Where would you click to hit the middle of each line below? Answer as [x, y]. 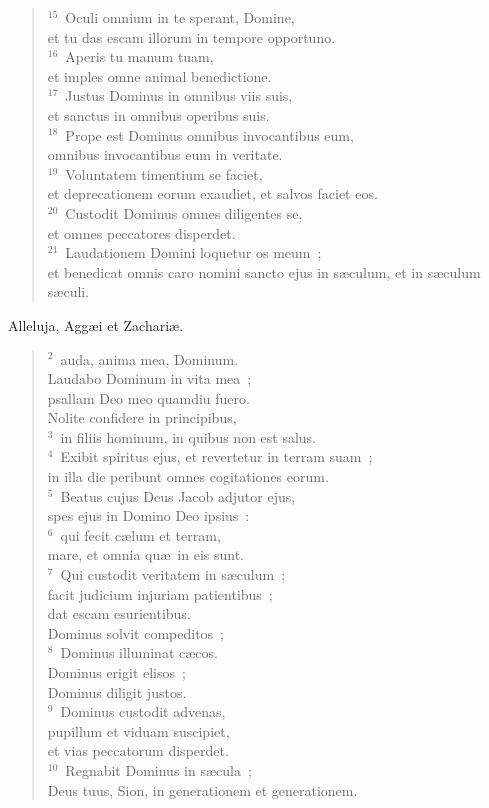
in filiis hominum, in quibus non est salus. [188, 436]
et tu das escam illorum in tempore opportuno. [191, 36]
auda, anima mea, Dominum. [149, 358]
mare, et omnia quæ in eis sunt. [145, 554]
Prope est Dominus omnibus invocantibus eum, [209, 134]
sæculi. [68, 291]
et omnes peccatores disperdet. [141, 232]
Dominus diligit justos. [117, 691]
